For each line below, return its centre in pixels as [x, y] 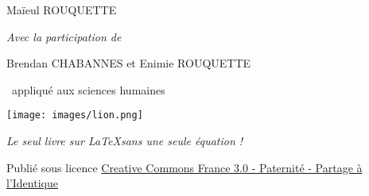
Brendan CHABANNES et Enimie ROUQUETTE [129, 63]
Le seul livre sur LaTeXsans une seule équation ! [125, 141]
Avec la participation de [64, 36]
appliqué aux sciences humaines [88, 89]
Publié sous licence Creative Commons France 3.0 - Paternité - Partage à [184, 167]
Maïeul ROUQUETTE [62, 10]
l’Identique [32, 183]
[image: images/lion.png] [75, 115]
